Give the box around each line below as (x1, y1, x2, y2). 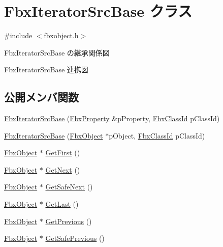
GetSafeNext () (45, 181, 93, 192)
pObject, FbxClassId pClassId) (109, 130, 205, 141)
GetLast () (45, 199, 79, 209)
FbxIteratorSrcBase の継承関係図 (4, 47, 110, 58)
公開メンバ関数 (4, 89, 79, 105)
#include (4, 30, 33, 41)
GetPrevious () (45, 215, 92, 226)
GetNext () (45, 164, 80, 175)
